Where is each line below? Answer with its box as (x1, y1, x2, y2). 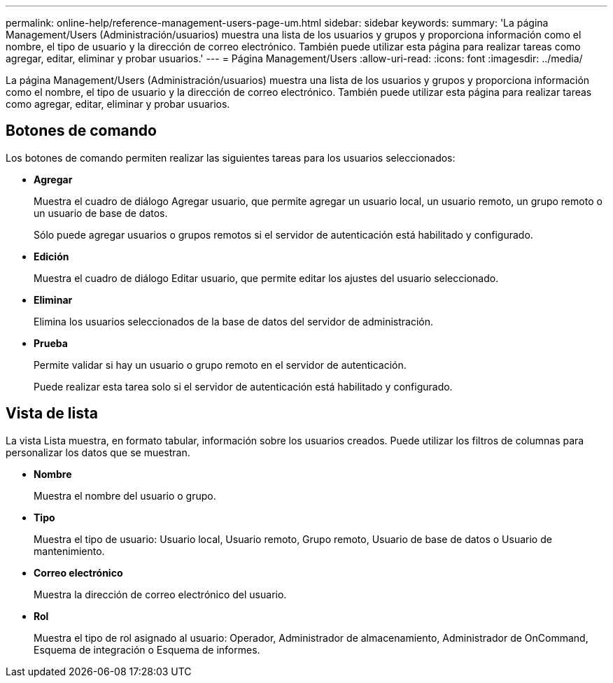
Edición (34, 250, 69, 262)
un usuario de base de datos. (34, 206, 168, 219)
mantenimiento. (34, 544, 105, 557)
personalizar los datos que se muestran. (6, 446, 190, 458)
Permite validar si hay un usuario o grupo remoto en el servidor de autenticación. (34, 358, 407, 371)
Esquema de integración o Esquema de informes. (34, 643, 260, 656)
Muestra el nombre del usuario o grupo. (34, 489, 216, 502)
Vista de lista (6, 404, 98, 423)
